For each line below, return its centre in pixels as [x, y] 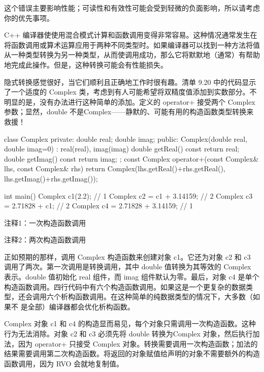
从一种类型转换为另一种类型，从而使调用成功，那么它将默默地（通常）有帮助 [132, 55]
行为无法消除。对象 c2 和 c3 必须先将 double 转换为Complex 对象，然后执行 [128, 334]
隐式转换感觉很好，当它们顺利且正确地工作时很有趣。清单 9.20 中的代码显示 [130, 82]
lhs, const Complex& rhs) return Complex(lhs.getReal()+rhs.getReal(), [115, 168]
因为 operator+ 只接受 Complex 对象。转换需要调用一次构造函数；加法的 [138, 343]
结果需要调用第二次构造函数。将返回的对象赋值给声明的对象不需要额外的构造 [132, 353]
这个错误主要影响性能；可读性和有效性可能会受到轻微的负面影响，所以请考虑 [132, 8]
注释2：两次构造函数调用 [45, 240]
